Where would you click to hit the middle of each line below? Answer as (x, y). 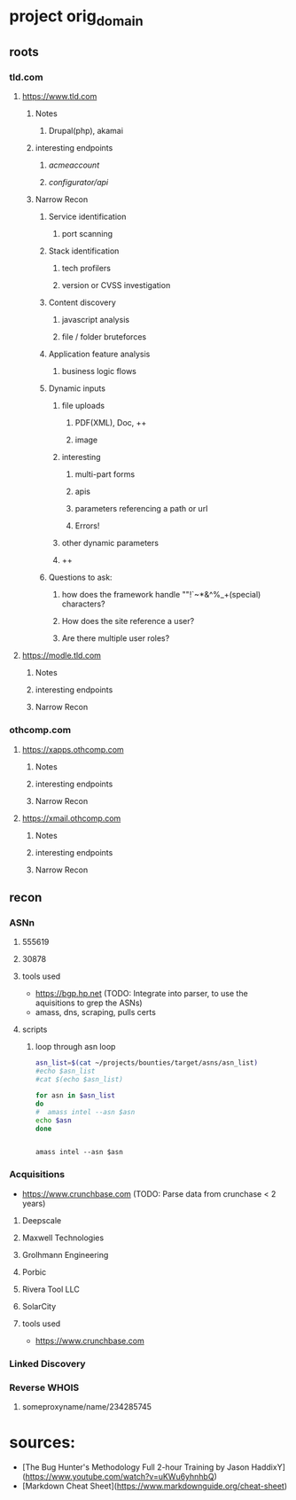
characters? (83, 604)
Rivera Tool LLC (51, 1289)
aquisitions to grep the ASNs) (89, 1003)
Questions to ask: (80, 577)
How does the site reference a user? (128, 621)
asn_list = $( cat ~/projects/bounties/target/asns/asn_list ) (147, 1063)
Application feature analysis (99, 354)
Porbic (34, 1272)
